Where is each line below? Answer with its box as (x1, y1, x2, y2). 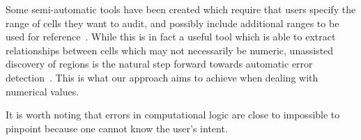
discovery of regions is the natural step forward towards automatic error (6, 56, 313, 71)
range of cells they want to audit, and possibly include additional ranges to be (6, 15, 339, 30)
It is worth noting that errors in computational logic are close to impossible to (6, 107, 340, 122)
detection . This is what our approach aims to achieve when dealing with (6, 70, 318, 84)
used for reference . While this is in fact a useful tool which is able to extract (6, 29, 336, 44)
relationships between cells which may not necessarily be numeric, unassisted (6, 42, 334, 57)
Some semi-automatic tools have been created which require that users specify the (6, 2, 356, 16)
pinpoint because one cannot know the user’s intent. (6, 120, 228, 135)
